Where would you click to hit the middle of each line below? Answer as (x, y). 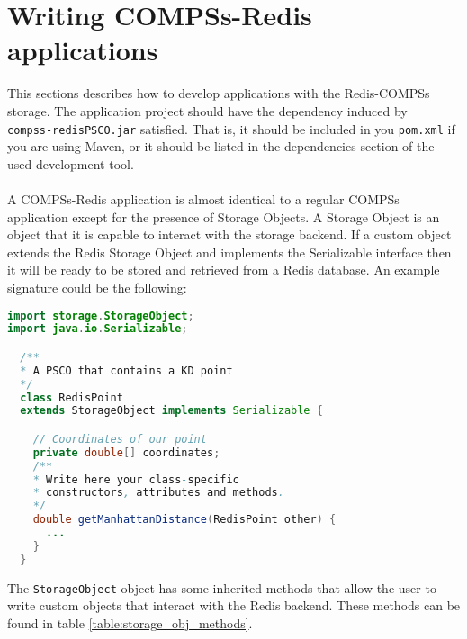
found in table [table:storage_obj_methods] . (130, 622)
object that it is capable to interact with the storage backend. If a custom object (229, 234)
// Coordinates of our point (120, 439)
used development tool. (71, 163)
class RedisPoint (72, 397)
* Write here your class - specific (136, 479)
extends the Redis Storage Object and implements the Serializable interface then (229, 252)
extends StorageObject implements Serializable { (171, 411)
